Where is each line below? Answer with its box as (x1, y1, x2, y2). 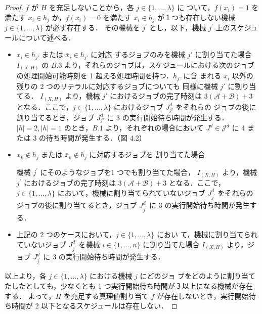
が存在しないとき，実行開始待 (157, 290, 256, 301)
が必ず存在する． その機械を (45, 22, 140, 33)
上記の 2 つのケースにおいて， (16, 229, 116, 240)
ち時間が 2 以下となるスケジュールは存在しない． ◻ (5, 300, 178, 311)
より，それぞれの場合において (105, 122, 204, 133)
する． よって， (5, 290, 56, 301)
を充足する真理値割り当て (63, 290, 149, 301)
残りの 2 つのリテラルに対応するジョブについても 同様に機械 (16, 80, 218, 91)
